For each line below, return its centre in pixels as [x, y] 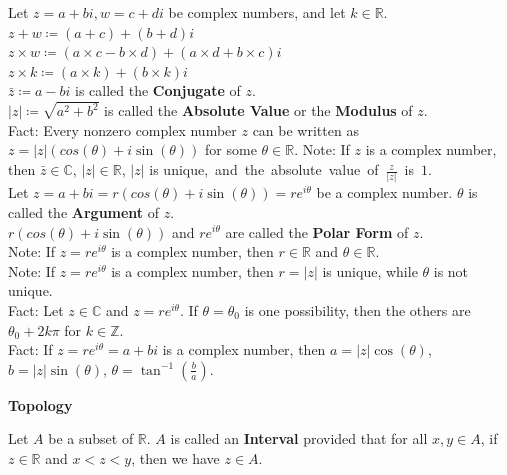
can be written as [305, 129]
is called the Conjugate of [158, 90]
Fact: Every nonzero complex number [122, 129]
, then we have [175, 457]
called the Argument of [84, 211]
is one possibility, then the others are [357, 309]
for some [231, 149]
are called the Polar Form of [317, 231]
